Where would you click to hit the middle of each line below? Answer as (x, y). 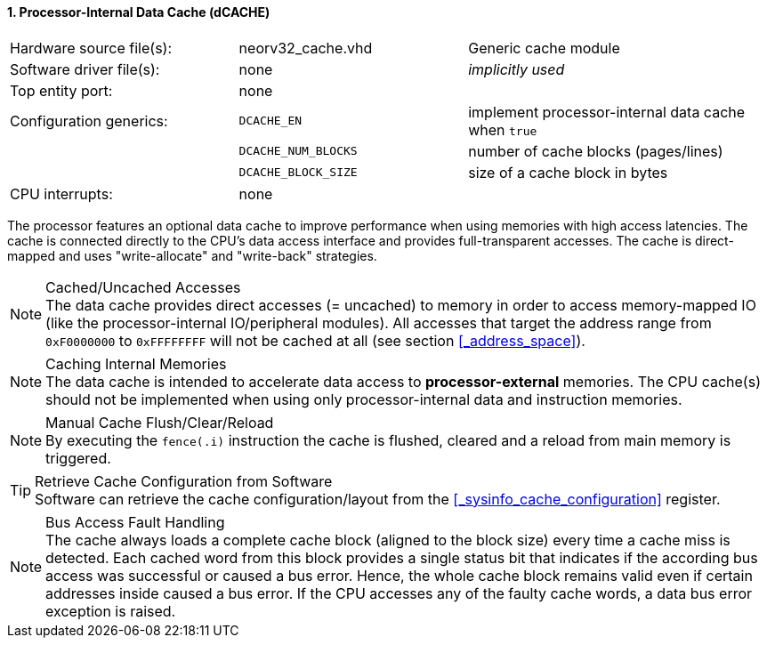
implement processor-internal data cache (607, 112)
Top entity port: (61, 90)
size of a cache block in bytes (568, 172)
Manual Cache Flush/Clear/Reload (160, 422)
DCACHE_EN (270, 121)
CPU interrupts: (61, 193)
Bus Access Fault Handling (135, 522)
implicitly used (517, 69)
